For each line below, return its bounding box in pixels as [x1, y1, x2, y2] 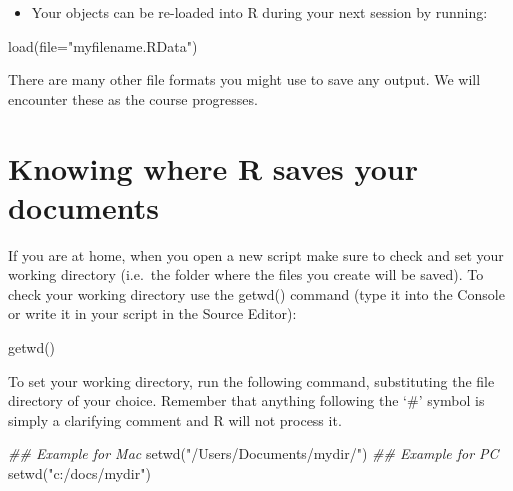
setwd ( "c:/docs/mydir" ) [8, 463, 151, 484]
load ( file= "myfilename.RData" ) [8, 35, 198, 56]
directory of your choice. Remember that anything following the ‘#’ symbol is [8, 390, 485, 411]
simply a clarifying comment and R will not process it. [8, 409, 342, 430]
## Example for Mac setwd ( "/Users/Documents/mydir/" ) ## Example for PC [8, 443, 499, 464]
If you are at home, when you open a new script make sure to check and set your [8, 244, 504, 265]
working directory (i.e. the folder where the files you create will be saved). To [8, 264, 484, 285]
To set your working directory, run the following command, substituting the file [8, 370, 495, 391]
